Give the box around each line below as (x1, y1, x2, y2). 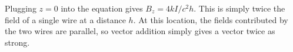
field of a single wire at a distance (5, 13, 126, 25)
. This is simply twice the (194, 2, 285, 14)
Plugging (5, 2, 36, 14)
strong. (5, 36, 30, 48)
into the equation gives (61, 2, 143, 14)
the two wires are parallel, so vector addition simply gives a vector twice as (5, 25, 275, 37)
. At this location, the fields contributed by (133, 13, 288, 25)
